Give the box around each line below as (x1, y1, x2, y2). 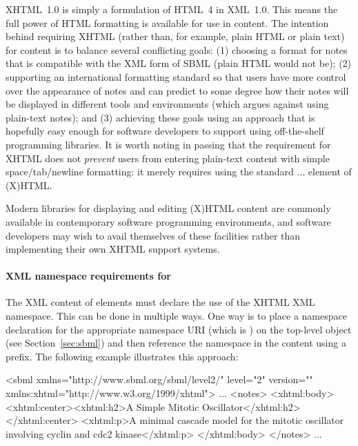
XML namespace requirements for (6, 269, 171, 283)
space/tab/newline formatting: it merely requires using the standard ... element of (6, 164, 352, 179)
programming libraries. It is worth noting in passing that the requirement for (6, 137, 331, 151)
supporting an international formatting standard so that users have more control (6, 69, 346, 84)
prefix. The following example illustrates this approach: (6, 349, 239, 363)
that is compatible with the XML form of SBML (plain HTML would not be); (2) (6, 56, 352, 70)
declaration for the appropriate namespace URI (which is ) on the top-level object (6, 322, 352, 336)
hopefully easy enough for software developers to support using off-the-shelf (6, 124, 324, 138)
